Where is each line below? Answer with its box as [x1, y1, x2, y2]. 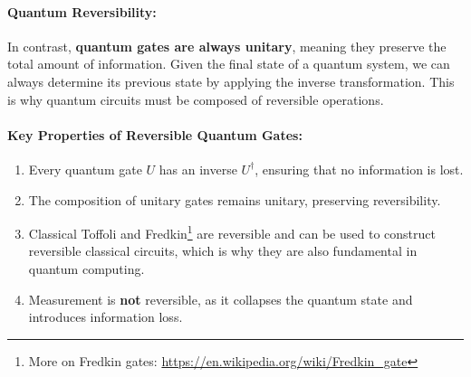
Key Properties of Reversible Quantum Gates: [7, 125, 303, 144]
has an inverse [159, 159, 237, 178]
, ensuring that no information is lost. [255, 159, 464, 178]
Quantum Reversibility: [7, 2, 157, 21]
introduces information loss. [28, 307, 183, 326]
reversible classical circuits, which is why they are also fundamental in [28, 241, 418, 260]
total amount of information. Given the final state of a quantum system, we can [7, 54, 450, 73]
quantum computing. [28, 259, 145, 278]
